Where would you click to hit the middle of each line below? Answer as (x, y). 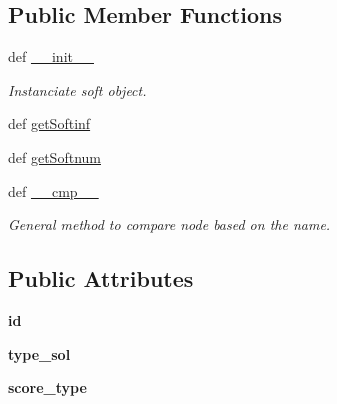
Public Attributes (101, 278)
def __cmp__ (53, 190)
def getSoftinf (49, 123)
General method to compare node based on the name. (169, 224)
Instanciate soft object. (77, 89)
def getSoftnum (54, 156)
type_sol (39, 353)
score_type (47, 387)
